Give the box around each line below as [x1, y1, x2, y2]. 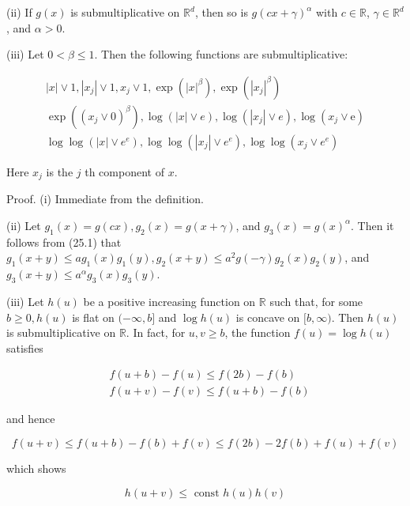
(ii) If [6, 4, 32, 20]
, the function [224, 324, 291, 341]
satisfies [6, 339, 43, 356]
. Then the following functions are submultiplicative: [94, 46, 348, 62]
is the [46, 163, 73, 179]
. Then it [351, 217, 394, 233]
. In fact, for [126, 324, 186, 341]
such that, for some [269, 293, 363, 309]
